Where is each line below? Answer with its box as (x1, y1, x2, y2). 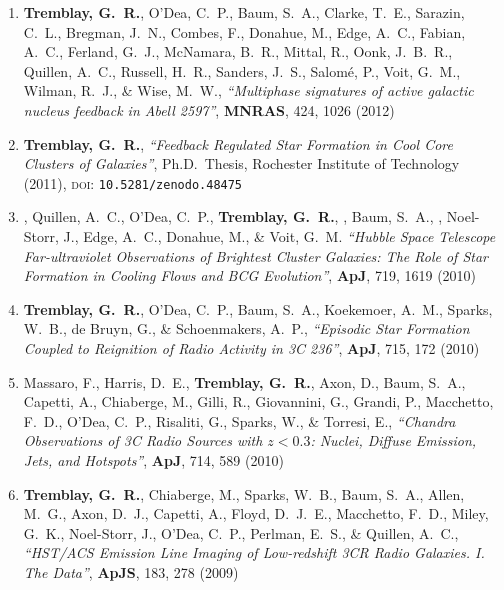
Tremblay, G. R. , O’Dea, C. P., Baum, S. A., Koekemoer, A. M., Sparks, (23, 298, 493, 319)
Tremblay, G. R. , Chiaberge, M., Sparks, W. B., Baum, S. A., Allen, (23, 483, 465, 504)
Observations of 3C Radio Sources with (23, 430, 263, 451)
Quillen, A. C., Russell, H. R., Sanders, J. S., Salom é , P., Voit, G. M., (23, 60, 461, 81)
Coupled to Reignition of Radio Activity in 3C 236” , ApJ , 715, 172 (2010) (23, 337, 480, 358)
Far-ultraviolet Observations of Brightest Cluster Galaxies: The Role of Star (23, 245, 488, 266)
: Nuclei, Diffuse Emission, (310, 430, 477, 451)
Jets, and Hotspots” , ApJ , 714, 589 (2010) (23, 449, 284, 470)
